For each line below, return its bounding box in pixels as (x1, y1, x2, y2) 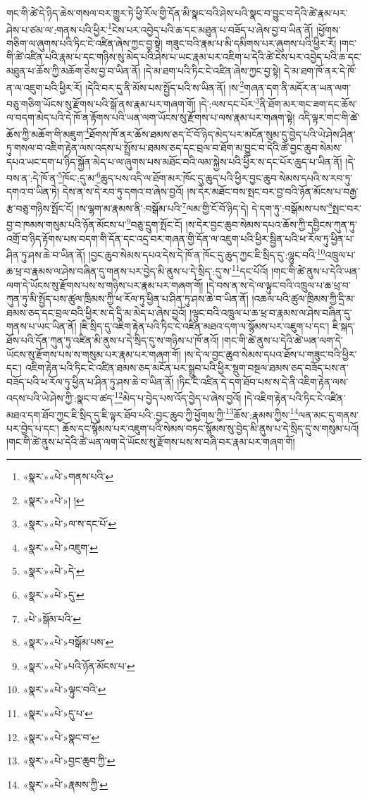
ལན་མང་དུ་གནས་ (298, 407, 359, 422)
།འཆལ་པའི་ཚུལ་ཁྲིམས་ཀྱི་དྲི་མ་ (251, 291, 356, 306)
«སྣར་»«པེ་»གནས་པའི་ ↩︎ (23, 469, 114, 484)
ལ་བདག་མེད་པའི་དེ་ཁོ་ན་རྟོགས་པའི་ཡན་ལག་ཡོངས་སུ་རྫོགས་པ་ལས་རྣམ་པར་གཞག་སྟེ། (6, 110, 295, 125)
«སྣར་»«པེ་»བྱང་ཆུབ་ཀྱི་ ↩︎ (23, 753, 116, 768)
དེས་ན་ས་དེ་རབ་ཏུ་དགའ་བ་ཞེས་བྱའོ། (62, 184, 184, 199)
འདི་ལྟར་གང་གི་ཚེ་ (298, 110, 360, 125)
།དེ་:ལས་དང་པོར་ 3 (199, 94, 260, 111)
